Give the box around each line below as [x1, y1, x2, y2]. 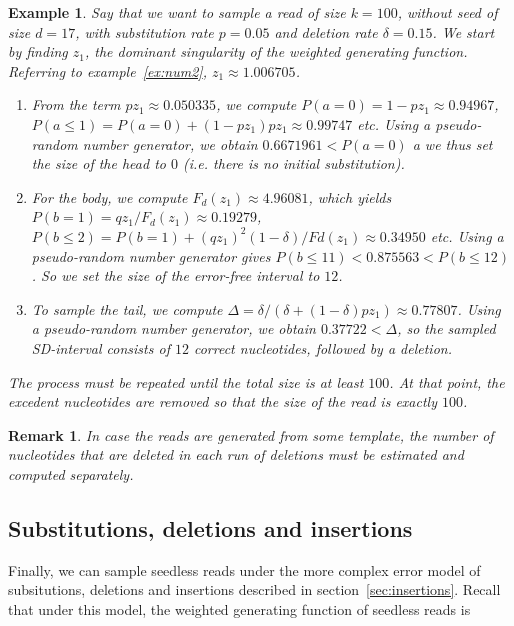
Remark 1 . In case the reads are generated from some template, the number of [8, 424, 494, 445]
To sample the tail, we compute [31, 298, 223, 319]
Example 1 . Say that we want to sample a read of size [8, 2, 346, 22]
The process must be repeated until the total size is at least [8, 371, 364, 392]
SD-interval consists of [31, 337, 170, 358]
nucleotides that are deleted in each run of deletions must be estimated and [8, 444, 464, 465]
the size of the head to [31, 153, 166, 174]
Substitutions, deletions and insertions [8, 512, 413, 543]
